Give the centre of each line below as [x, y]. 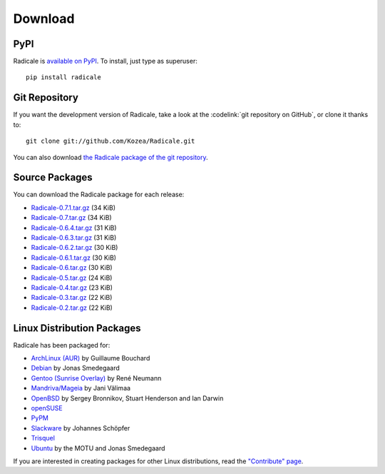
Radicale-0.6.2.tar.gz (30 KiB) [75, 248]
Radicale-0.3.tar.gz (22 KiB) [72, 298]
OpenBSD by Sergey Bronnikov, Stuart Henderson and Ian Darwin [127, 398]
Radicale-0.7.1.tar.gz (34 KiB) [73, 208]
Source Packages [53, 177]
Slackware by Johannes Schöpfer [81, 428]
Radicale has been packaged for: [62, 345]
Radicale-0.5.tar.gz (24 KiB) [72, 278]
